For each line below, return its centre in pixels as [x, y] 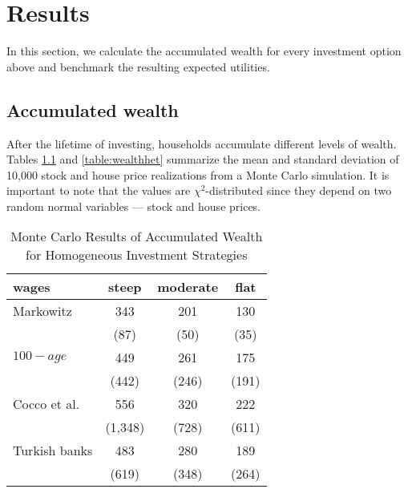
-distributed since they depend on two [299, 190]
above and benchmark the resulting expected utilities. [138, 66]
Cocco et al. [46, 404]
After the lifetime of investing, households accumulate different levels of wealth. [202, 143]
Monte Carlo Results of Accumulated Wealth [137, 236]
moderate [188, 287]
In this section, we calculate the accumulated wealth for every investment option [204, 51]
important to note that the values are [99, 190]
